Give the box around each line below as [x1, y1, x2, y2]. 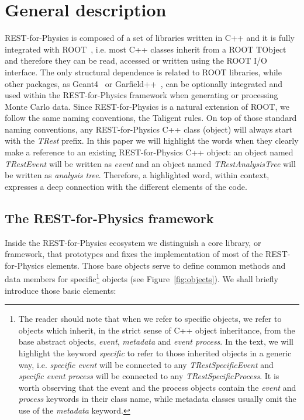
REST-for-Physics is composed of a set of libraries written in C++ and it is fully [5, 32, 295, 44]
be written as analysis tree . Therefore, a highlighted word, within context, [5, 169, 270, 181]
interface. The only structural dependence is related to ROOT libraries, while [5, 65, 282, 78]
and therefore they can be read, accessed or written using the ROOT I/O [5, 54, 267, 67]
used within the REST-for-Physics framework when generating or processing [5, 89, 278, 101]
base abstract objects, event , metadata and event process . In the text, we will [18, 335, 293, 348]
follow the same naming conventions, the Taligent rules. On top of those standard [5, 112, 297, 124]
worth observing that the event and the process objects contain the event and [18, 381, 296, 393]
